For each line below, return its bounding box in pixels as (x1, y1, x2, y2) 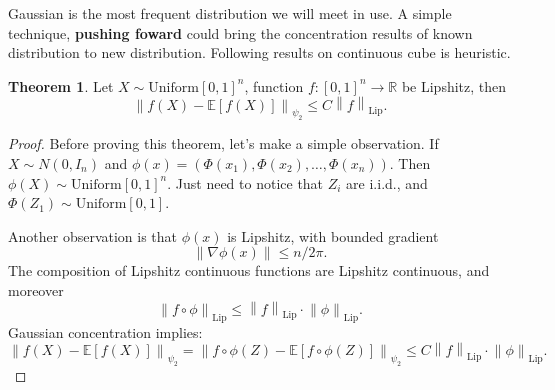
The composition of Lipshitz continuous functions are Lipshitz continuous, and (8, 260, 490, 281)
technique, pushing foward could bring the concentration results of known (8, 22, 473, 43)
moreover (8, 279, 64, 300)
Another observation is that (8, 225, 178, 246)
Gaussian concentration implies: (8, 321, 203, 342)
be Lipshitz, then (401, 75, 507, 96)
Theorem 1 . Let (8, 75, 114, 96)
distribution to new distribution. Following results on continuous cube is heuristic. (8, 42, 511, 63)
